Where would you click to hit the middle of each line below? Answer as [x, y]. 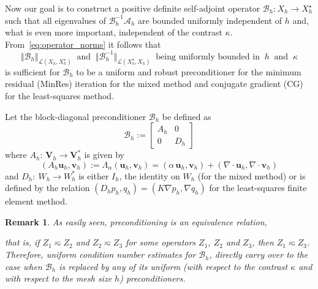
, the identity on [150, 175]
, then [263, 242]
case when [24, 266]
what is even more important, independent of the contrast [114, 32]
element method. [36, 201]
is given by [104, 155]
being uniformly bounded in [208, 57]
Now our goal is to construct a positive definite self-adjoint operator [133, 8]
